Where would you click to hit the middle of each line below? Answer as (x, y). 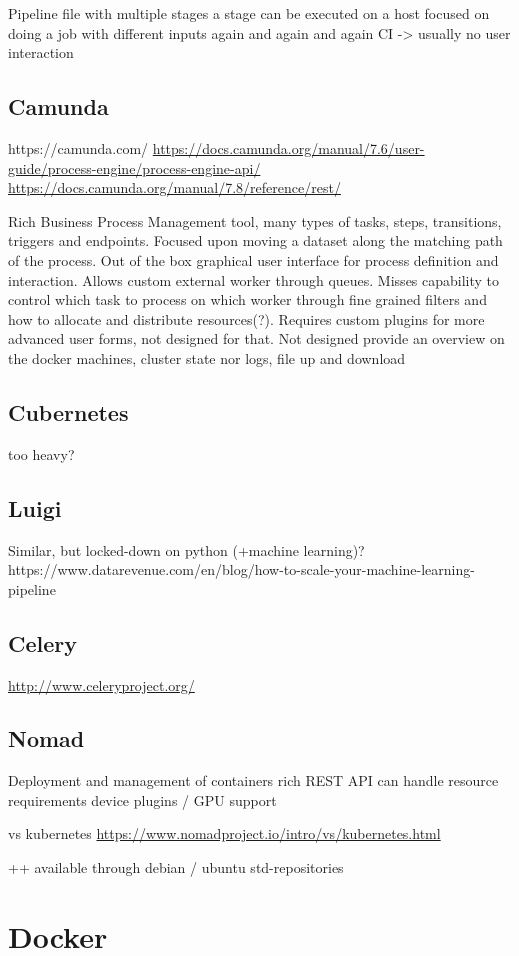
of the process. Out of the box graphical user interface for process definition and (253, 259)
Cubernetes (68, 411)
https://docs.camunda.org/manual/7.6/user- (288, 147)
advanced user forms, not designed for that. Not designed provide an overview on (256, 338)
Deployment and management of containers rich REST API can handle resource (253, 780)
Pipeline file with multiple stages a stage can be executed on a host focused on (249, 13)
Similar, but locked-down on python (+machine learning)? (186, 549)
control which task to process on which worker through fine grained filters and (247, 299)
